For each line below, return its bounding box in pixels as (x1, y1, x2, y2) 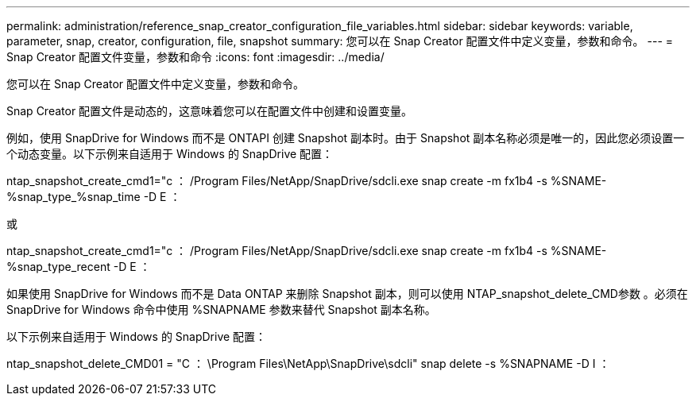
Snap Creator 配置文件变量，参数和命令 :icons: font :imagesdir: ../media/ (6, 50, 385, 64)
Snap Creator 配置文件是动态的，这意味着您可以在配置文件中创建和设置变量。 (6, 104, 413, 118)
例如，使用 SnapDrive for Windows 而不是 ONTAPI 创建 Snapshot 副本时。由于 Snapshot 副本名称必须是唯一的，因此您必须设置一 (6, 131, 685, 145)
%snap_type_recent (6, 260, 110, 273)
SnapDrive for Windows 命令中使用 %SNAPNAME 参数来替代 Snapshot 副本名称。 (6, 303, 436, 316)
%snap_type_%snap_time (6, 190, 141, 203)
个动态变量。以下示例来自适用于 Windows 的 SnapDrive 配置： (6, 147, 334, 160)
